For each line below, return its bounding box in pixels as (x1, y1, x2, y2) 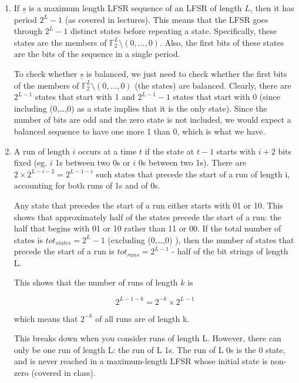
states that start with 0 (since (173, 90, 280, 103)
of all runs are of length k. (95, 312, 190, 324)
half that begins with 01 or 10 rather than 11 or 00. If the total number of (14, 222, 281, 234)
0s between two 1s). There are (138, 156, 247, 169)
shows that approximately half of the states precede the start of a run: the (14, 210, 281, 223)
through (14, 25, 43, 37)
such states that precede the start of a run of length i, (96, 167, 290, 180)
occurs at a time (78, 145, 137, 157)
